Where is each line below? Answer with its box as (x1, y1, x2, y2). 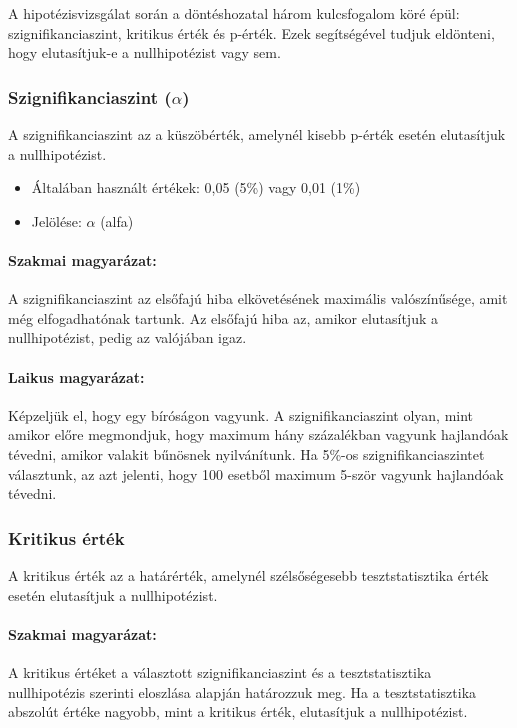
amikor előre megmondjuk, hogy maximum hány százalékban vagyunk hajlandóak (8, 424, 509, 445)
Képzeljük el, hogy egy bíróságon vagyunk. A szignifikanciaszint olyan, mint (8, 404, 474, 425)
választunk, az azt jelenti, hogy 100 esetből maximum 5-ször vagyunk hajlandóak (8, 463, 504, 484)
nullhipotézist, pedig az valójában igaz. (8, 327, 247, 348)
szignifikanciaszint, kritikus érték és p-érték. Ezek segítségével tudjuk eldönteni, (8, 22, 495, 43)
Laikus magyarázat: (8, 366, 145, 387)
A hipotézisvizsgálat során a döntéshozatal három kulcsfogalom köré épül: (8, 3, 460, 23)
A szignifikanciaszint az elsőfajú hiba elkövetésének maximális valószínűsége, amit (8, 288, 508, 309)
